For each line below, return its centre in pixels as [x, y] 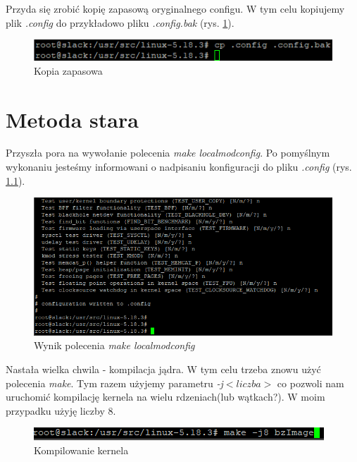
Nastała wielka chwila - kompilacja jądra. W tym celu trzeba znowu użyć [163, 369]
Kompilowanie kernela [81, 450]
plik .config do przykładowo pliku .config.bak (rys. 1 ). [120, 22]
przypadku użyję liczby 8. [61, 410]
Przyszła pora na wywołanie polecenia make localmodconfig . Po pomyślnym [168, 153]
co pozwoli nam [311, 383]
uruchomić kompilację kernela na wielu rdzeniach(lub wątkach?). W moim [165, 397]
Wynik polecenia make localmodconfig [114, 345]
